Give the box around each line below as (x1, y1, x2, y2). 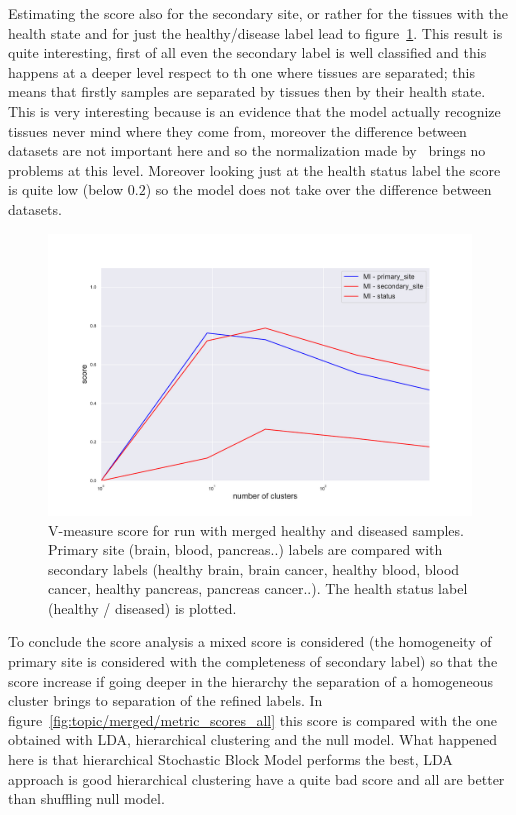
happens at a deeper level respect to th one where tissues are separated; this (8, 61, 475, 82)
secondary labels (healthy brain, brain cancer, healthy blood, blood (48, 558, 460, 579)
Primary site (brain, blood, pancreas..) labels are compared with (48, 539, 443, 560)
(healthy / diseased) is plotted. (48, 597, 237, 618)
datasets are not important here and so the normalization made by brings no (8, 140, 486, 161)
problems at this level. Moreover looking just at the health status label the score (8, 159, 501, 180)
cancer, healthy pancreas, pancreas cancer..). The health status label (48, 578, 468, 599)
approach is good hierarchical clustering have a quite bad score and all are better (8, 768, 505, 789)
